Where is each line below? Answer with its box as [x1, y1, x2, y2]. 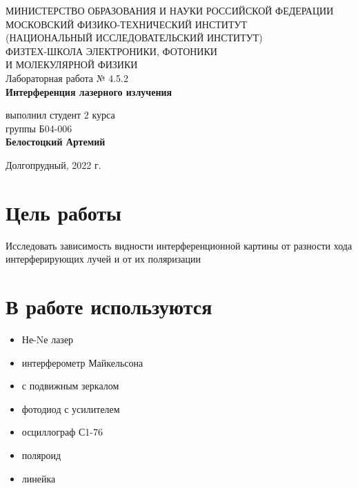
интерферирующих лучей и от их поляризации [6, 252, 201, 266]
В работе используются [6, 292, 212, 321]
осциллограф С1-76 [21, 425, 103, 439]
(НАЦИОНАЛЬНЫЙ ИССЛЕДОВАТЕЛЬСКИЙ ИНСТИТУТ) [6, 30, 263, 45]
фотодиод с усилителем [21, 401, 120, 416]
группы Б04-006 [6, 121, 72, 135]
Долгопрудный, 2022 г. [6, 157, 101, 172]
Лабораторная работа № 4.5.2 [6, 70, 129, 85]
